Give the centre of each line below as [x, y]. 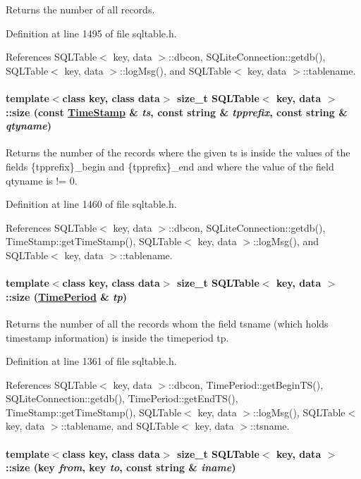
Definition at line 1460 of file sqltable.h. [91, 204]
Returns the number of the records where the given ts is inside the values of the [178, 153]
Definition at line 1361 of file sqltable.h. [91, 361]
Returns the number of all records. [80, 9]
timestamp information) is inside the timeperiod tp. [117, 337]
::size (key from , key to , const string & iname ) [121, 467]
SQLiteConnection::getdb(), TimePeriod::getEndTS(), [122, 398]
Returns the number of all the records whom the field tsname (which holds [167, 323]
